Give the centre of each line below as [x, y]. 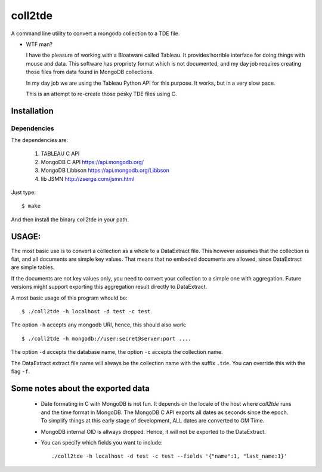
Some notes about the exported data [80, 388]
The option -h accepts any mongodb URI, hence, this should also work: [99, 325]
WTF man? [39, 44]
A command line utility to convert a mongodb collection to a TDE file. [95, 33]
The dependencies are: [40, 140]
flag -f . [20, 371]
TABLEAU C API [60, 154]
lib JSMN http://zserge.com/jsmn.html [88, 178]
